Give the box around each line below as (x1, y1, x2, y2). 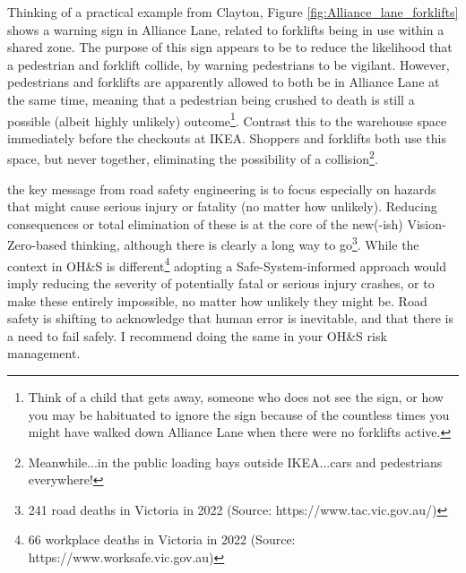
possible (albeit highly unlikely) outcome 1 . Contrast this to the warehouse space (7, 108, 447, 130)
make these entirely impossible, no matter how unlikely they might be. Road (7, 291, 427, 310)
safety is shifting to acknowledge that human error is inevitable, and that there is (7, 309, 453, 328)
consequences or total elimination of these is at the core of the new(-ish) (7, 214, 403, 233)
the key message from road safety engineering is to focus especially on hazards (7, 179, 436, 198)
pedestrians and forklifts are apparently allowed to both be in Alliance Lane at (7, 73, 440, 91)
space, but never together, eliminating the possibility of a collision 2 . (7, 147, 378, 168)
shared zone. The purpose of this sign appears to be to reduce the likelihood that (7, 38, 453, 56)
